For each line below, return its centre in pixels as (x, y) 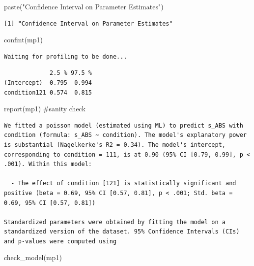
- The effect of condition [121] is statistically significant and (124, 183)
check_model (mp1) (33, 257)
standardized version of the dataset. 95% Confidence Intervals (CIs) (122, 232)
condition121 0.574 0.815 (48, 92)
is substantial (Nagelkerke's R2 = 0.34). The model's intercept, (115, 145)
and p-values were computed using (60, 241)
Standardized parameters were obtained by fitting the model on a (115, 222)
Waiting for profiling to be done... (66, 56)
